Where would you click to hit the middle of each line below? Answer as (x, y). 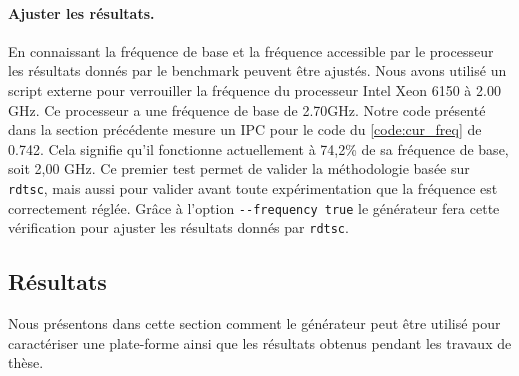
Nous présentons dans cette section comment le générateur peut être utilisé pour (254, 323)
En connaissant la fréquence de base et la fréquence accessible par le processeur (251, 50)
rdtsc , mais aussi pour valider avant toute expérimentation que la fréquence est (253, 187)
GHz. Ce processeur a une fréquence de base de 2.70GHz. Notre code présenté (247, 109)
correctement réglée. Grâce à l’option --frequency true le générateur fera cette (254, 207)
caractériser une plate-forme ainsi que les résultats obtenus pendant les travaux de (260, 342)
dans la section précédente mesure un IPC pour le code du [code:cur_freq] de (245, 129)
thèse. (26, 362)
